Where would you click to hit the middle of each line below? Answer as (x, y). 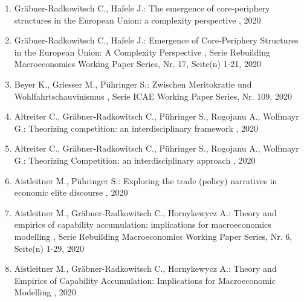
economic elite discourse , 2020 (71, 192)
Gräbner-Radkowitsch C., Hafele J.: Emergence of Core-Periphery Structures (156, 40)
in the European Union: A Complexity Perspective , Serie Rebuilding (142, 52)
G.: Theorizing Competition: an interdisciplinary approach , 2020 (135, 160)
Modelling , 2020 (45, 292)
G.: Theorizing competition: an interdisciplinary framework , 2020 (136, 128)
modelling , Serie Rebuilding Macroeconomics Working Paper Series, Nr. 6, (153, 236)
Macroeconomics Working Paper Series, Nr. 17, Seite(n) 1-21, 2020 (137, 64)
